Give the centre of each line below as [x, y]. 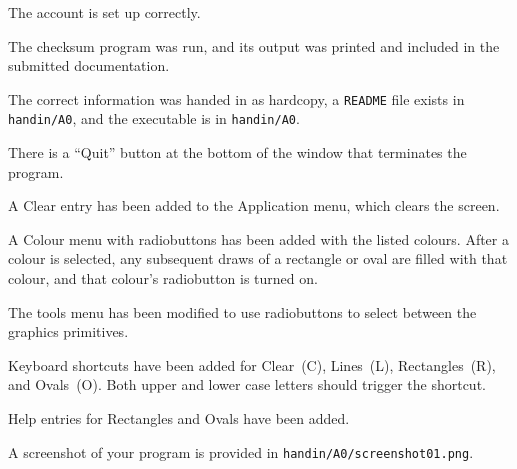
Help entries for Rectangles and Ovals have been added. [179, 418]
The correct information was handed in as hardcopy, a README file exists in [236, 98]
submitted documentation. [89, 65]
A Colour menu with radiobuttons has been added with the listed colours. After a [258, 238]
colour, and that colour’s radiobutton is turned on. [163, 278]
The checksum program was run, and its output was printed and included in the [254, 45]
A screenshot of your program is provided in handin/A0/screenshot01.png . [241, 451]
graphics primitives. [68, 331]
